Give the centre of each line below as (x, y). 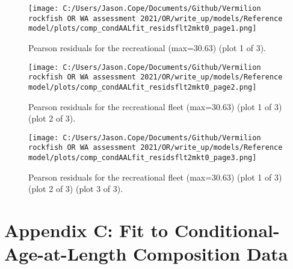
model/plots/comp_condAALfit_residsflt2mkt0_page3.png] (143, 158)
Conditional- (227, 230)
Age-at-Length (66, 254)
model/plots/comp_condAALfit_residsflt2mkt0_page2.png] (143, 87)
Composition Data (211, 254)
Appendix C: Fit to (86, 230)
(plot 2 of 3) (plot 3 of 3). (76, 189)
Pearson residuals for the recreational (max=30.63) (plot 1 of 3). (147, 47)
